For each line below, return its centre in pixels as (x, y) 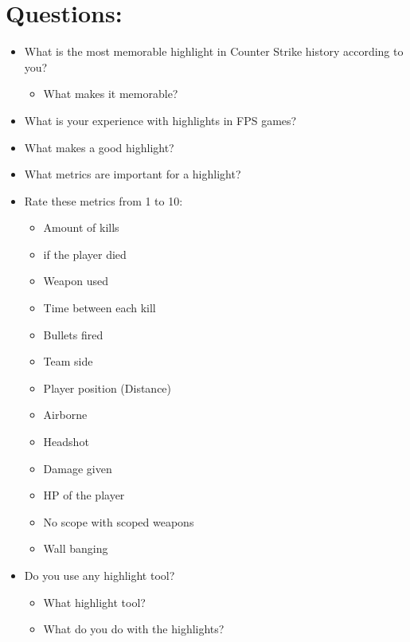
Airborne (65, 415)
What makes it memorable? (111, 94)
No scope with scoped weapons (119, 521)
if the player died (85, 254)
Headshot (66, 442)
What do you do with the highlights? (134, 629)
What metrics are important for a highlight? (133, 174)
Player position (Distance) (107, 388)
